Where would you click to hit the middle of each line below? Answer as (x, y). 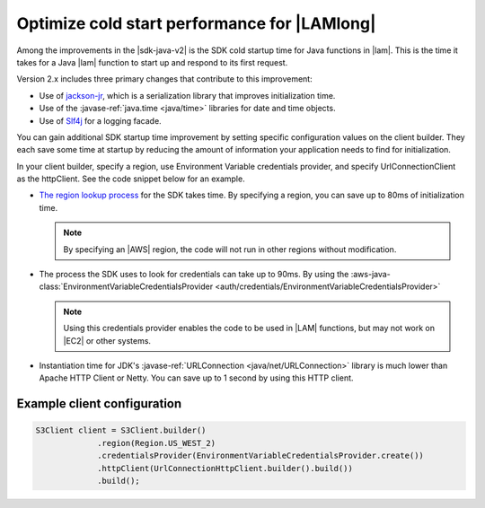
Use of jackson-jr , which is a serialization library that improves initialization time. (187, 95)
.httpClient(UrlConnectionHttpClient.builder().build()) (225, 468)
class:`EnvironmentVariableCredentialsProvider (126, 286)
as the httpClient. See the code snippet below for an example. (131, 179)
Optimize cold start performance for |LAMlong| (196, 23)
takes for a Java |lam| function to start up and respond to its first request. (152, 62)
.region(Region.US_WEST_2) (156, 443)
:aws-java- (370, 275)
